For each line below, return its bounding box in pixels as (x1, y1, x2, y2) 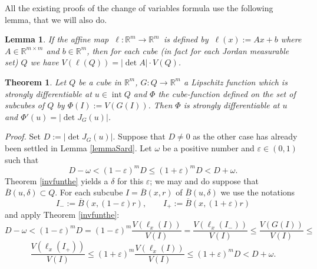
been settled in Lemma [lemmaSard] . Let (5, 141, 152, 154)
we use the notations (220, 186, 295, 198)
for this (117, 174, 144, 187)
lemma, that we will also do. (5, 13, 107, 25)
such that (5, 153, 39, 165)
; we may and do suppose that (150, 174, 259, 187)
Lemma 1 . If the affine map (5, 33, 109, 45)
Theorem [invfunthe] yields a (5, 174, 108, 187)
